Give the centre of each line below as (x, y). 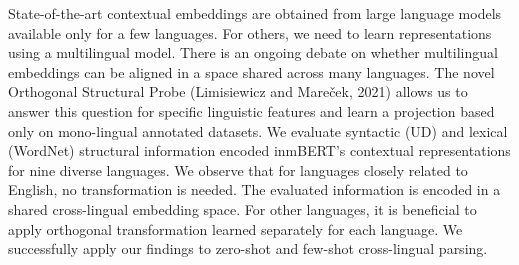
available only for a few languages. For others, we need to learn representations (250, 32)
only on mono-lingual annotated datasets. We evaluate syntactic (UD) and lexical (258, 130)
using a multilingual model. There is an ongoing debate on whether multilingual (253, 52)
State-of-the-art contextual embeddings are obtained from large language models (255, 13)
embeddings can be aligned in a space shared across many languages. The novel (251, 71)
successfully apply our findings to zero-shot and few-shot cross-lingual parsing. (248, 248)
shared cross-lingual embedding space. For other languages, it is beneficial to (242, 208)
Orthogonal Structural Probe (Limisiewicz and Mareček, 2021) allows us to (238, 91)
